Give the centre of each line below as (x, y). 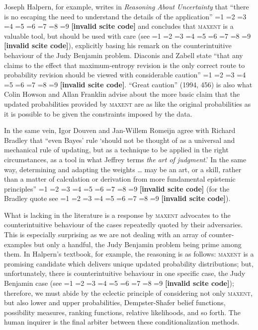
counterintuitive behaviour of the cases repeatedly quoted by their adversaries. (124, 225)
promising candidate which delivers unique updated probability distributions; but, (129, 263)
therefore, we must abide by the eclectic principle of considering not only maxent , (128, 293)
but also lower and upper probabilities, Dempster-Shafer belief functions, (115, 302)
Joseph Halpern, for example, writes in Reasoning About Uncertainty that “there (127, 6)
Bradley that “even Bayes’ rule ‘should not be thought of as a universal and (120, 140)
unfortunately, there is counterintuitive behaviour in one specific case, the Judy (125, 273)
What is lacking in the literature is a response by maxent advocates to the (117, 215)
